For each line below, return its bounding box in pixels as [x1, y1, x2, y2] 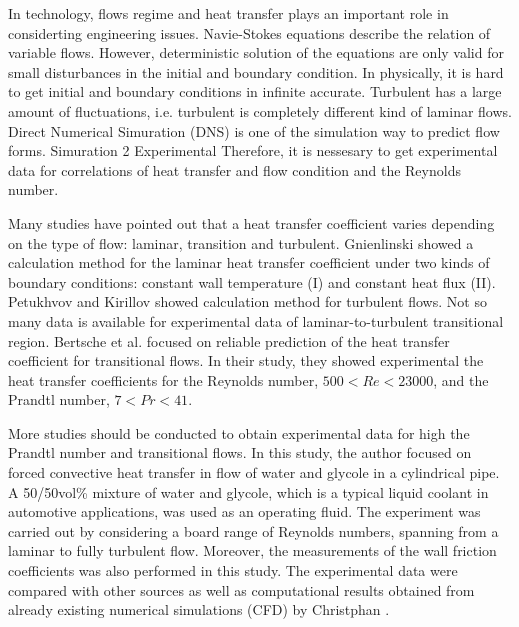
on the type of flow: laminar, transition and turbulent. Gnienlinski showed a [8, 232, 474, 253]
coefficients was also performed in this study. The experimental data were [8, 560, 458, 581]
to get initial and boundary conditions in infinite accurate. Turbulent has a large [8, 81, 502, 102]
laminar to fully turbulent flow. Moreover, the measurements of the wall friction [8, 540, 497, 561]
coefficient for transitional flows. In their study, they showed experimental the [8, 350, 484, 371]
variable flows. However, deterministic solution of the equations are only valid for [8, 42, 504, 63]
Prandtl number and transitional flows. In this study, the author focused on [8, 442, 472, 463]
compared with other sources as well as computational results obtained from [8, 579, 475, 600]
